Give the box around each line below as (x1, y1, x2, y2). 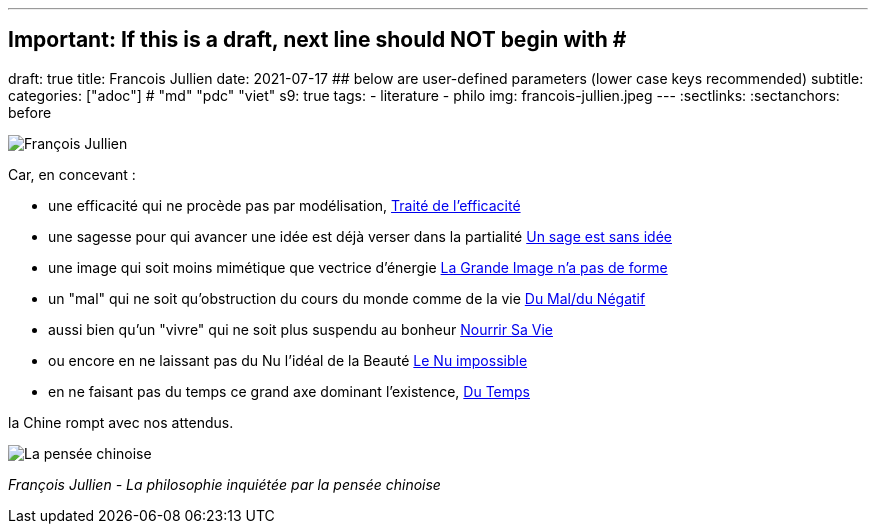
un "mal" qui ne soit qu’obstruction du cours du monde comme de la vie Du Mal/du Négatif (48, 289, 646, 307)
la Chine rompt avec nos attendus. (8, 413, 234, 431)
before (8, 103, 52, 121)
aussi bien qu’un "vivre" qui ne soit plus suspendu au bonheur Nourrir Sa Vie (48, 320, 553, 338)
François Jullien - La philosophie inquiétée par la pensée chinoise (8, 475, 441, 493)
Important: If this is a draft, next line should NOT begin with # (8, 27, 627, 53)
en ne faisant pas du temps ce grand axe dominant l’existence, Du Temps (48, 382, 530, 400)
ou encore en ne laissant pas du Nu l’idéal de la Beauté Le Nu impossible (48, 351, 528, 369)
